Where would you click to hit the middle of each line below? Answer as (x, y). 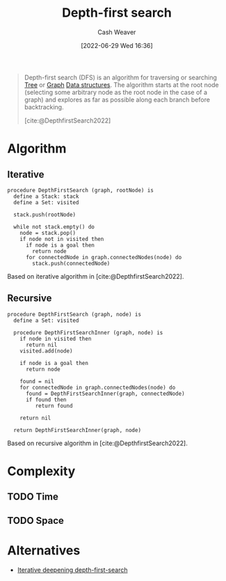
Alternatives (44, 550)
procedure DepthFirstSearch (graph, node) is (74, 314)
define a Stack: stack (46, 196)
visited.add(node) (46, 351)
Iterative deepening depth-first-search (72, 570)
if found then (46, 400)
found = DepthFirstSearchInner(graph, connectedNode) (105, 394)
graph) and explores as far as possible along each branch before (117, 100)
